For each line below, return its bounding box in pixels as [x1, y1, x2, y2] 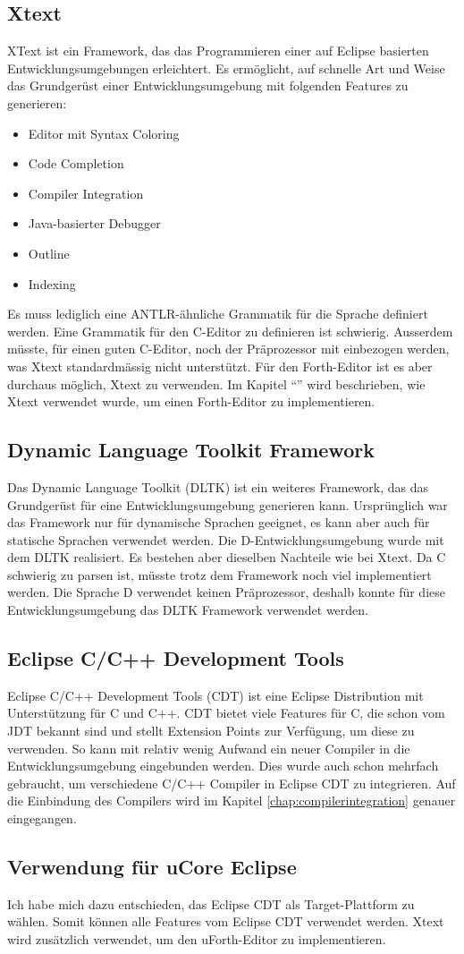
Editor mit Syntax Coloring [28, 124, 180, 142]
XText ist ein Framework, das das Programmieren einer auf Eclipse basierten [7, 41, 429, 60]
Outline [28, 243, 70, 262]
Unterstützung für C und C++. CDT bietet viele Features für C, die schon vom [7, 703, 445, 722]
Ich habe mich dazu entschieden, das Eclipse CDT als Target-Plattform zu [7, 894, 415, 913]
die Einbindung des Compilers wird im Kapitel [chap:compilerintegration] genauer [7, 791, 456, 810]
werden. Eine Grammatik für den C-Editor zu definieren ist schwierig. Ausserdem [7, 321, 453, 340]
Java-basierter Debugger [28, 214, 161, 233]
